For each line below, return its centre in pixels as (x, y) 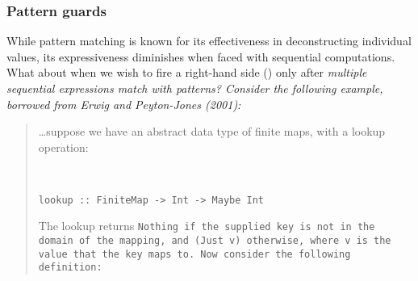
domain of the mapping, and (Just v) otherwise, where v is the (215, 241)
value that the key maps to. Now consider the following (194, 254)
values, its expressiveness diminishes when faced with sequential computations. (201, 56)
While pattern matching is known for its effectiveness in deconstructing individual (209, 41)
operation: (63, 147)
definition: (70, 268)
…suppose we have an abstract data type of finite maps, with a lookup (212, 131)
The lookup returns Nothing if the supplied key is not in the (207, 226)
